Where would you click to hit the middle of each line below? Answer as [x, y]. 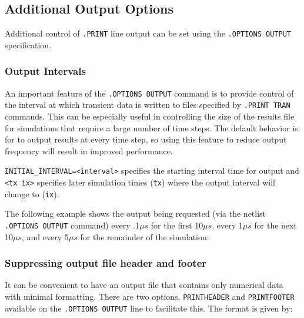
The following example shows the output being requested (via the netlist [136, 213]
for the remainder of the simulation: [145, 236]
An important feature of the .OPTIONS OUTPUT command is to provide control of [149, 93]
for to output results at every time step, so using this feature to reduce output [146, 139]
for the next [275, 225]
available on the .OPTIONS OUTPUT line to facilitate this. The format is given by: [149, 308]
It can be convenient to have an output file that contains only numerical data [144, 285]
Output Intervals [45, 71]
